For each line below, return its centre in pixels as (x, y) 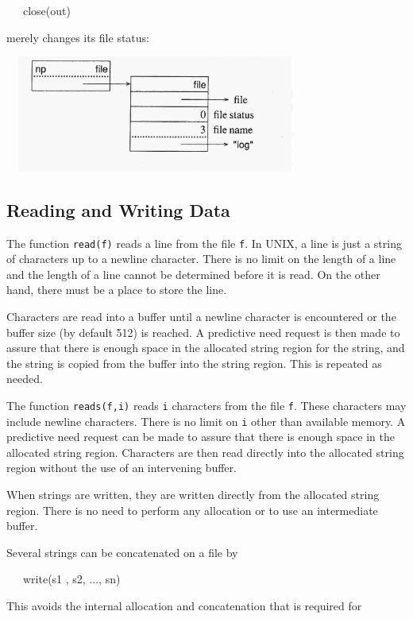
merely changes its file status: (78, 37)
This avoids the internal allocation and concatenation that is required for (184, 606)
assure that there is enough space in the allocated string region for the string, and (206, 348)
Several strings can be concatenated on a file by (122, 552)
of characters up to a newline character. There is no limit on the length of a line (201, 259)
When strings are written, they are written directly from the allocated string (193, 495)
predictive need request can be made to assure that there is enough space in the (201, 437)
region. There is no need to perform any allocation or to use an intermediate (192, 510)
